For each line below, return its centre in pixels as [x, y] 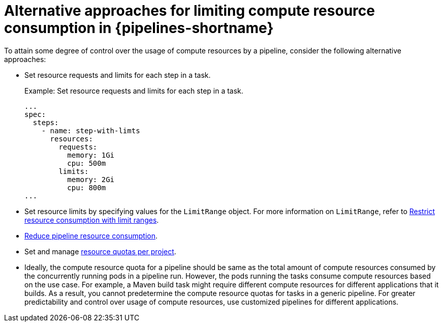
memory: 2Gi [91, 179]
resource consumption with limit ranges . [92, 220]
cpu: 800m [87, 187]
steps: [46, 122]
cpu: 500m [87, 163]
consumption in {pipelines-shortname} [139, 28]
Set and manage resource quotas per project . [100, 251]
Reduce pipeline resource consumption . [91, 235]
